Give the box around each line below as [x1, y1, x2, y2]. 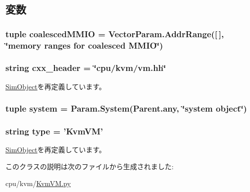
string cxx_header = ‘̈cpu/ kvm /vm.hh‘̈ [5, 62, 166, 74]
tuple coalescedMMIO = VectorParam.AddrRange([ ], [5, 27, 224, 40]
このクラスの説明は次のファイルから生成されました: [5, 161, 174, 172]
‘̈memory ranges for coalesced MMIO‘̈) [5, 39, 163, 51]
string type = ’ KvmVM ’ [5, 125, 103, 137]
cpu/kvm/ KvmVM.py [5, 178, 71, 188]
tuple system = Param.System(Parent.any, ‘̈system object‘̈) [5, 102, 247, 115]
